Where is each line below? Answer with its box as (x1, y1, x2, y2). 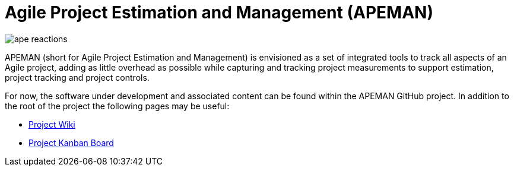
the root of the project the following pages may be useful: (5, 100, 230, 111)
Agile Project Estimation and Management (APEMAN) (5, 2, 433, 23)
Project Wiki (28, 119, 75, 129)
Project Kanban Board (28, 137, 114, 148)
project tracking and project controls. (5, 72, 150, 83)
